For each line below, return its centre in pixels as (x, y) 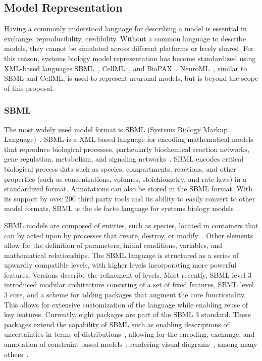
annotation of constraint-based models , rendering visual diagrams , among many (131, 344)
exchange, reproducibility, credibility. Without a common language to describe (125, 38)
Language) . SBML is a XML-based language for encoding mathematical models (129, 139)
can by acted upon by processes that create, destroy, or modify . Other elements (129, 235)
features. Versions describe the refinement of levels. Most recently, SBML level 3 (128, 274)
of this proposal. (29, 88)
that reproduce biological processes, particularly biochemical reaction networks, (127, 149)
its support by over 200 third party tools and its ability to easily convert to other (130, 198)
